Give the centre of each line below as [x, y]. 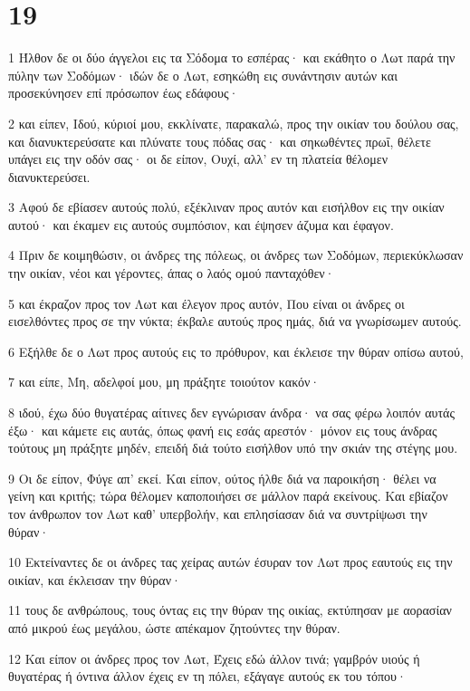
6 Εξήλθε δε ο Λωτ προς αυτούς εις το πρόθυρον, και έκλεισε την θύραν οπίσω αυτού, [236, 351]
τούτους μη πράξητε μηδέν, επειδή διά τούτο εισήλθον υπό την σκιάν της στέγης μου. [233, 448]
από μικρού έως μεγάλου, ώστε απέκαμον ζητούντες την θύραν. [174, 627]
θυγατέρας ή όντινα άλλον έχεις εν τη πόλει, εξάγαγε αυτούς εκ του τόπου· [207, 676]
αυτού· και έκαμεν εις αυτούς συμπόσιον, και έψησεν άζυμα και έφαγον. [201, 224]
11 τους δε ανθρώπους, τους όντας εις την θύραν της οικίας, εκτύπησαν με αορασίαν [230, 610]
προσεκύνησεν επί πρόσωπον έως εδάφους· [124, 93]
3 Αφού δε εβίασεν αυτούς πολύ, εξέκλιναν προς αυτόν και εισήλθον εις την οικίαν [226, 207]
